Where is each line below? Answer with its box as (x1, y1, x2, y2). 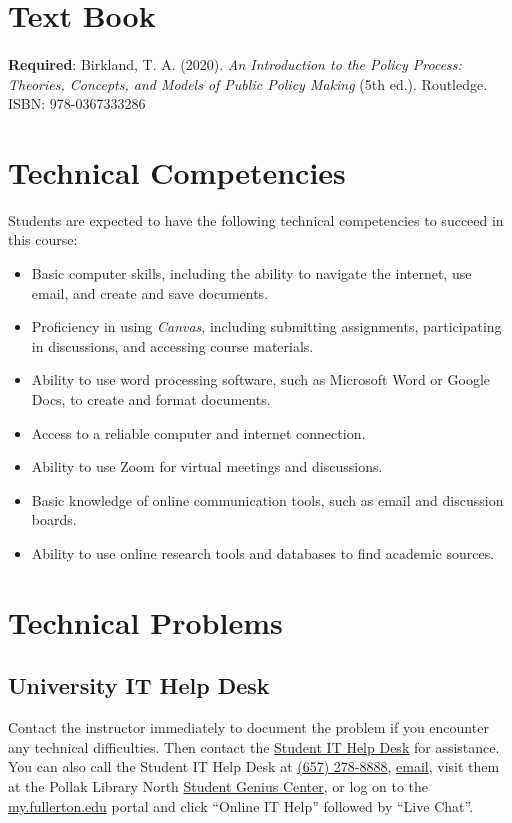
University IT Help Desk (8, 670, 270, 701)
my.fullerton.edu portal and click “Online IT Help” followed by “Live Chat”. (8, 795, 474, 816)
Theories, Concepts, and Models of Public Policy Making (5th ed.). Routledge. (8, 73, 488, 94)
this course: (8, 229, 78, 250)
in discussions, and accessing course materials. (31, 335, 314, 356)
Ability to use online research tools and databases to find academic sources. (31, 543, 495, 563)
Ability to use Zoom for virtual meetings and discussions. (31, 456, 383, 477)
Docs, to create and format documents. (31, 389, 271, 410)
